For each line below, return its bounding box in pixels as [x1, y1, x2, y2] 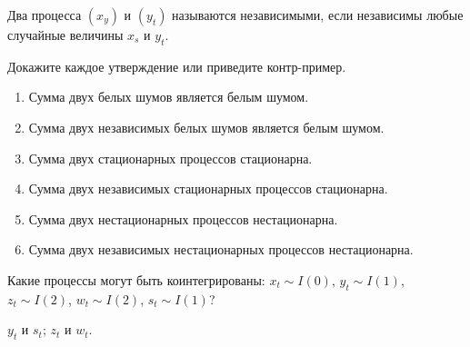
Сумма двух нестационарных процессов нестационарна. [28, 209, 338, 228]
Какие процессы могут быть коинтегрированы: [7, 270, 265, 289]
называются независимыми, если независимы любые [172, 5, 464, 24]
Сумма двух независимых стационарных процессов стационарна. [28, 179, 388, 198]
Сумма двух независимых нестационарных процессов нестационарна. [28, 240, 414, 259]
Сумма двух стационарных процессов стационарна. [28, 148, 313, 167]
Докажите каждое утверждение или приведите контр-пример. [7, 56, 346, 75]
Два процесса [7, 5, 82, 24]
